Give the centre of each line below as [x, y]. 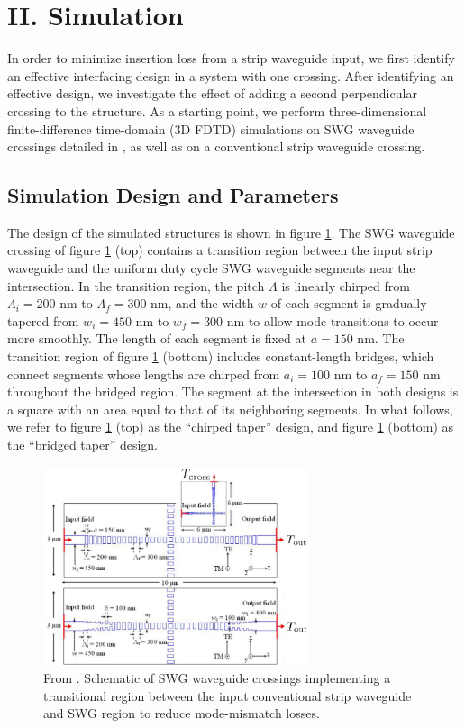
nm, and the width [202, 303]
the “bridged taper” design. [83, 445]
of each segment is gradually [349, 303]
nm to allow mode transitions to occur [333, 320]
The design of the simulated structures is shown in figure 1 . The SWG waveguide [231, 232]
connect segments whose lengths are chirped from [144, 373]
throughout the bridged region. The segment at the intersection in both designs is [233, 391]
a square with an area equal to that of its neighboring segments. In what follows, [230, 409]
